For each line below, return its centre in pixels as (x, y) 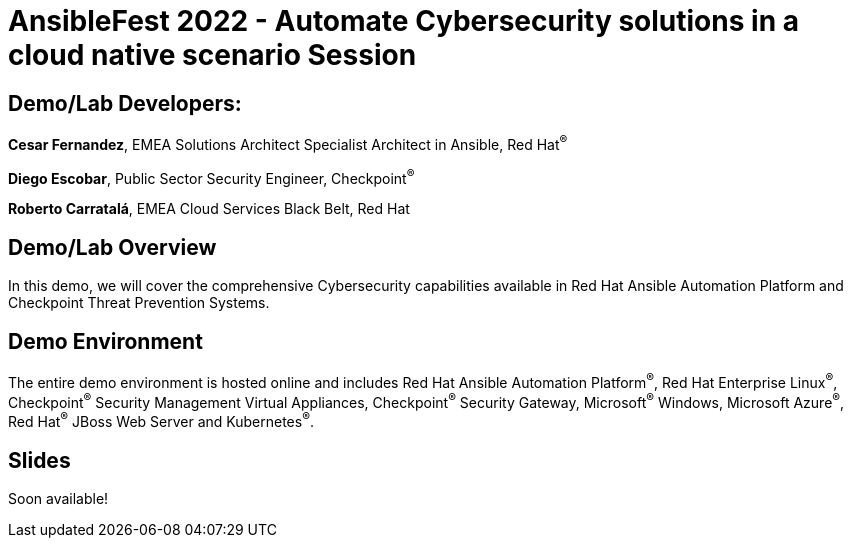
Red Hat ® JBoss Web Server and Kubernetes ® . (161, 420)
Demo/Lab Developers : (125, 103)
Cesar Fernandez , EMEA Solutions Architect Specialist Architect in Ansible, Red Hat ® (288, 143)
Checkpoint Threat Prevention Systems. (139, 303)
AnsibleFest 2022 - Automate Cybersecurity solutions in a (403, 21)
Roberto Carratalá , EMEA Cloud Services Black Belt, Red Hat (209, 209)
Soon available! (58, 498)
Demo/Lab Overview (112, 247)
